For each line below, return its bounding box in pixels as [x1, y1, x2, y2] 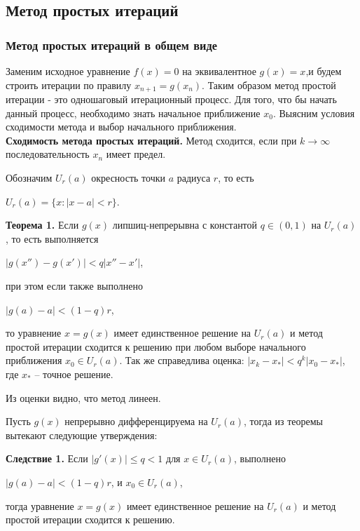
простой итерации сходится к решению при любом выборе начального [6, 339, 306, 354]
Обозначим [6, 170, 53, 185]
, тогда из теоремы [244, 414, 324, 429]
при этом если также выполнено [6, 278, 143, 293]
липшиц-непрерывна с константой [112, 217, 258, 232]
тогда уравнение [6, 498, 74, 513]
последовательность [6, 147, 90, 161]
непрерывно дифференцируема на [64, 414, 208, 429]
